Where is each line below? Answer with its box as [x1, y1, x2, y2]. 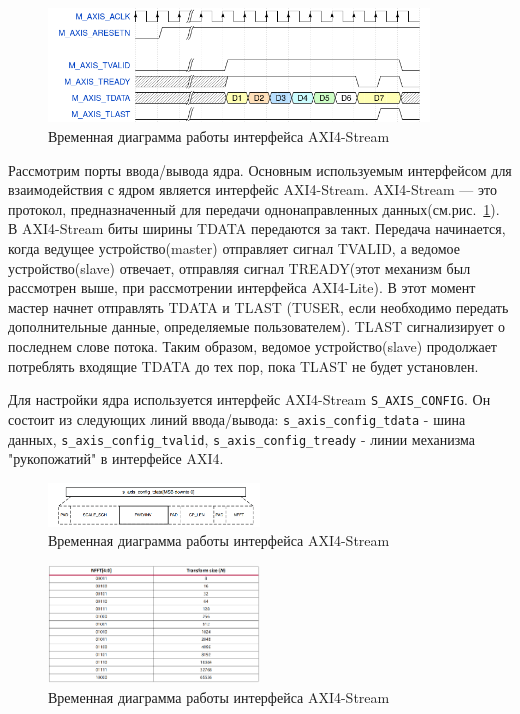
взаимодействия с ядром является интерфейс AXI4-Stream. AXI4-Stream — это [8, 179, 497, 200]
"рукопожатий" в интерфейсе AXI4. [8, 448, 224, 469]
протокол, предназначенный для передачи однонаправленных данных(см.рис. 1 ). [8, 198, 500, 219]
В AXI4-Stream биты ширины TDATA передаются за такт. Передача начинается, [8, 218, 506, 239]
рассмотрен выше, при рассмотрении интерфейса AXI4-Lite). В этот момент [8, 277, 476, 298]
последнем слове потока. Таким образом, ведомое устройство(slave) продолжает [8, 336, 497, 356]
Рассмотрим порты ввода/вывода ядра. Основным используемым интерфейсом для [8, 159, 512, 180]
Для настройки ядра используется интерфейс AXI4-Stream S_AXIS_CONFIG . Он [8, 389, 491, 410]
